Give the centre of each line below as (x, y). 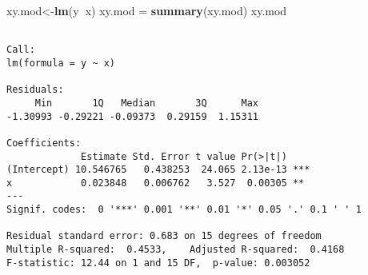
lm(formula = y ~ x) (61, 63)
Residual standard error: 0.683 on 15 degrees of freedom (164, 236)
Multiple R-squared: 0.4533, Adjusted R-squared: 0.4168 (176, 250)
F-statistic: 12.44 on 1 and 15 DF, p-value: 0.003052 (158, 263)
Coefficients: (44, 143)
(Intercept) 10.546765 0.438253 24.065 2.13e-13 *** (158, 170)
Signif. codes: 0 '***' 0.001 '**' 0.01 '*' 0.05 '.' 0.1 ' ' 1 (184, 210)
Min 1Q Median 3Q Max (146, 103)
